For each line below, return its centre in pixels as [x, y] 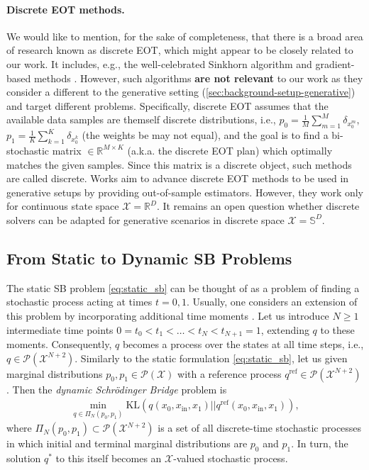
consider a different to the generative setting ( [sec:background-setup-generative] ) [181, 92]
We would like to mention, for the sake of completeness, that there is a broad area [185, 36]
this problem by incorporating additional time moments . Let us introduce [168, 315]
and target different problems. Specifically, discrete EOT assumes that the [167, 105]
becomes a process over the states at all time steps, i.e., [243, 343]
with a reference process [230, 373]
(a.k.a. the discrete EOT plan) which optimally [230, 150]
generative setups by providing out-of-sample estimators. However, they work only [185, 192]
